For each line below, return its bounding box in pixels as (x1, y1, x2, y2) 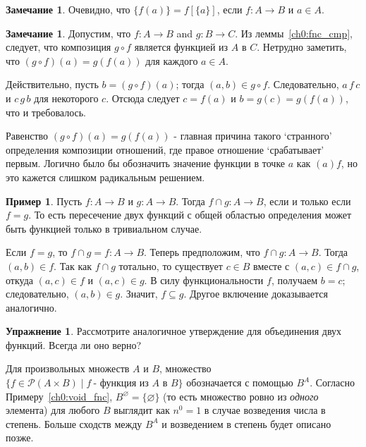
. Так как (54, 258, 92, 273)
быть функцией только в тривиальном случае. (6, 221, 202, 235)
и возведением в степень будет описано (161, 416, 331, 431)
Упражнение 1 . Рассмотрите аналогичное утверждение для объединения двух (6, 324, 342, 338)
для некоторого (34, 90, 99, 105)
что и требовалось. (6, 104, 87, 119)
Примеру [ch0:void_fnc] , (6, 388, 113, 403)
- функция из (93, 379, 149, 389)
